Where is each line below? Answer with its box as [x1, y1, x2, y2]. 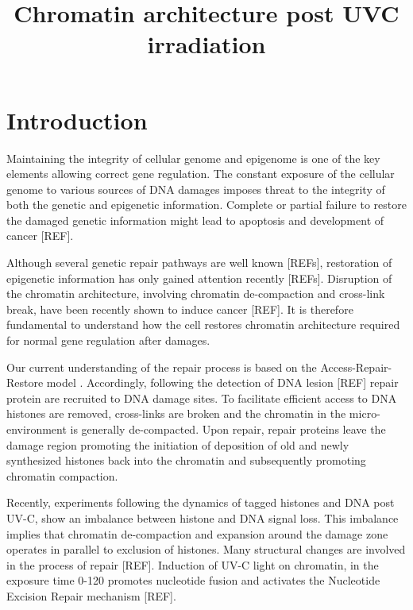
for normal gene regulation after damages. [6, 332, 210, 349]
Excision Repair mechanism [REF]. [6, 587, 176, 604]
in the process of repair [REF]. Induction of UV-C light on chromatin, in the [6, 556, 379, 573]
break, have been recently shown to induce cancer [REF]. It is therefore [6, 300, 353, 317]
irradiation [147, 28, 266, 60]
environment [6, 421, 67, 437]
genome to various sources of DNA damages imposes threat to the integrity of [6, 180, 385, 197]
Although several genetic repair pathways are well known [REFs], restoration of [6, 254, 392, 271]
